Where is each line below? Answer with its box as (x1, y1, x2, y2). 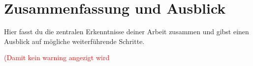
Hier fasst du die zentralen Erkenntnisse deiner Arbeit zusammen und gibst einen (4, 26, 249, 37)
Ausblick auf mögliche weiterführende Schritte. (4, 36, 145, 46)
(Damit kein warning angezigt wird (4, 52, 110, 63)
